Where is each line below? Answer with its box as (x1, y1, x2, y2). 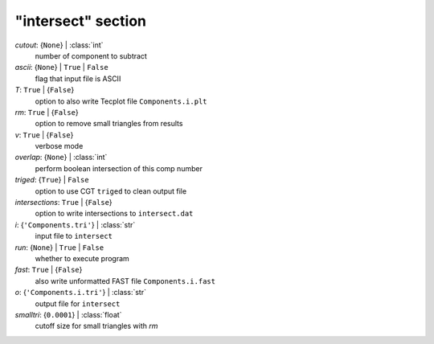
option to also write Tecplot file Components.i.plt (35, 96, 207, 106)
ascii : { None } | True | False (14, 63, 108, 72)
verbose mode (35, 141, 84, 151)
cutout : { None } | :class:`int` (14, 40, 104, 50)
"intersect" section (14, 12, 146, 30)
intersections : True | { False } (14, 198, 113, 207)
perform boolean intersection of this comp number (35, 163, 203, 173)
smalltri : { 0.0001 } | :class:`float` (14, 309, 122, 319)
